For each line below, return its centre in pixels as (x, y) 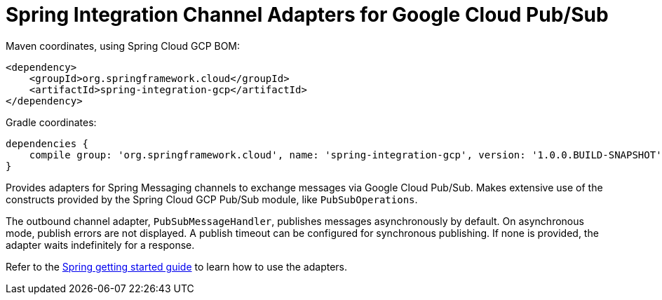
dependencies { (47, 143)
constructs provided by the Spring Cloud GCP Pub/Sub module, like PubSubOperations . (212, 199)
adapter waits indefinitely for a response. (100, 245)
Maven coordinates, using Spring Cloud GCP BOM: (123, 46)
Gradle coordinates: (51, 122)
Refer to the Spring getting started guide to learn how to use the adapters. (177, 266)
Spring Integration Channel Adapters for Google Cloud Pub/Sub (307, 15)
